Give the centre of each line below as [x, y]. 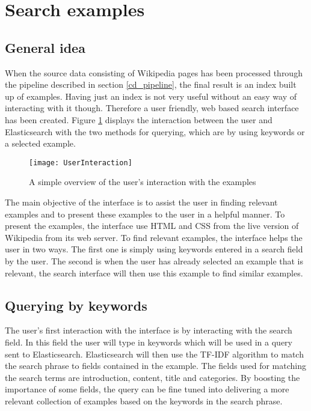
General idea [45, 47]
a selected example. [40, 143]
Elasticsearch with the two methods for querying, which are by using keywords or [155, 131]
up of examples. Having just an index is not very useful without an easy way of [151, 96]
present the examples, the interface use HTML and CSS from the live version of [152, 226]
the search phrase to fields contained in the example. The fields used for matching [155, 366]
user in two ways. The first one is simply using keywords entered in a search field [154, 249]
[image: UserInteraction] [81, 163]
